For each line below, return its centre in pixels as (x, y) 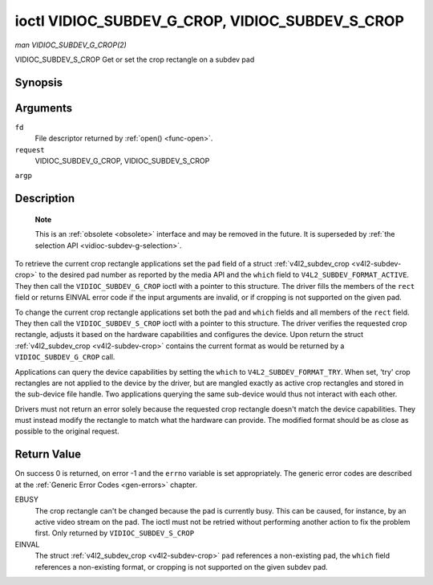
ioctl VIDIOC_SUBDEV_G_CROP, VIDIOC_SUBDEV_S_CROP (210, 21)
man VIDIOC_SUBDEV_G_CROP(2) (71, 45)
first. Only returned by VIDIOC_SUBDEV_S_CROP (115, 533)
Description (45, 199)
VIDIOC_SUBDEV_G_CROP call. (65, 357)
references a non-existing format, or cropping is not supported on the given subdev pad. (181, 567)
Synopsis (39, 82)
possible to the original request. (67, 431)
